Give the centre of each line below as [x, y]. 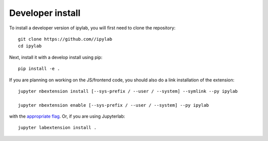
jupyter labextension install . [57, 128]
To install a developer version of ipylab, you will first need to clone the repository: [92, 28]
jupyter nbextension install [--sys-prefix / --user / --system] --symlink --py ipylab [128, 91]
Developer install [45, 13]
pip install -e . [39, 69]
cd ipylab [30, 46]
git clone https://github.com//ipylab [65, 39]
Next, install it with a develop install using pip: [56, 57]
